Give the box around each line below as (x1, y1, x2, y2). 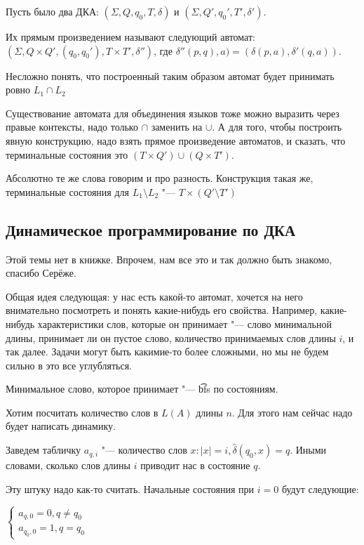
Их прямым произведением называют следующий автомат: (6, 29, 255, 44)
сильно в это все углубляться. (6, 357, 132, 372)
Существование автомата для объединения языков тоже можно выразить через (6, 105, 339, 120)
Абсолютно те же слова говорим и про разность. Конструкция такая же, (6, 171, 314, 185)
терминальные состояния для (6, 184, 129, 199)
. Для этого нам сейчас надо (231, 405, 353, 419)
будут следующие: (281, 481, 359, 496)
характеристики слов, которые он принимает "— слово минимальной (37, 316, 332, 331)
